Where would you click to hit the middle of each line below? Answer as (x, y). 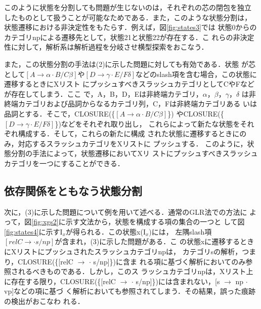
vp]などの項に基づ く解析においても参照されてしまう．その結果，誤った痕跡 (130, 291)
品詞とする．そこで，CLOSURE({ (60, 113)
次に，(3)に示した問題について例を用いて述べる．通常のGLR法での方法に (126, 211)
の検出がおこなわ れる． (44, 301)
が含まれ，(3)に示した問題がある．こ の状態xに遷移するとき (155, 241)
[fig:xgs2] (45, 222)
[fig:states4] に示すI (33, 231)
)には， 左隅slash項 (180, 231)
